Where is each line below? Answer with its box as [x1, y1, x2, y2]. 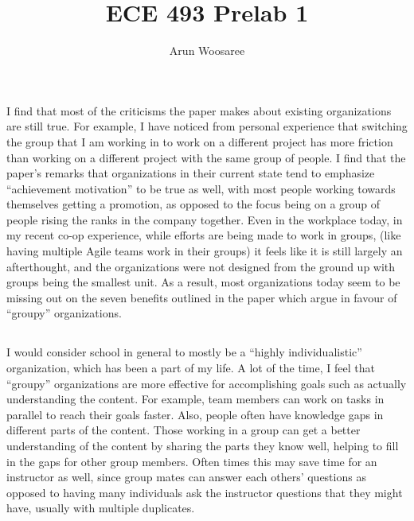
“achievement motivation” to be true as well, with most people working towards [6, 180, 396, 196]
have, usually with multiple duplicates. [6, 500, 195, 516]
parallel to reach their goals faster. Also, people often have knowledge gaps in [6, 406, 384, 422]
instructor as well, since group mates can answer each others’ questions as [6, 469, 366, 485]
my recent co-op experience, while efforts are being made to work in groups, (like [6, 227, 401, 243]
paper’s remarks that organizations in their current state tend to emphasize [6, 165, 375, 181]
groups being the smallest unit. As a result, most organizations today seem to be [6, 274, 400, 290]
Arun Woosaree [169, 42, 245, 59]
